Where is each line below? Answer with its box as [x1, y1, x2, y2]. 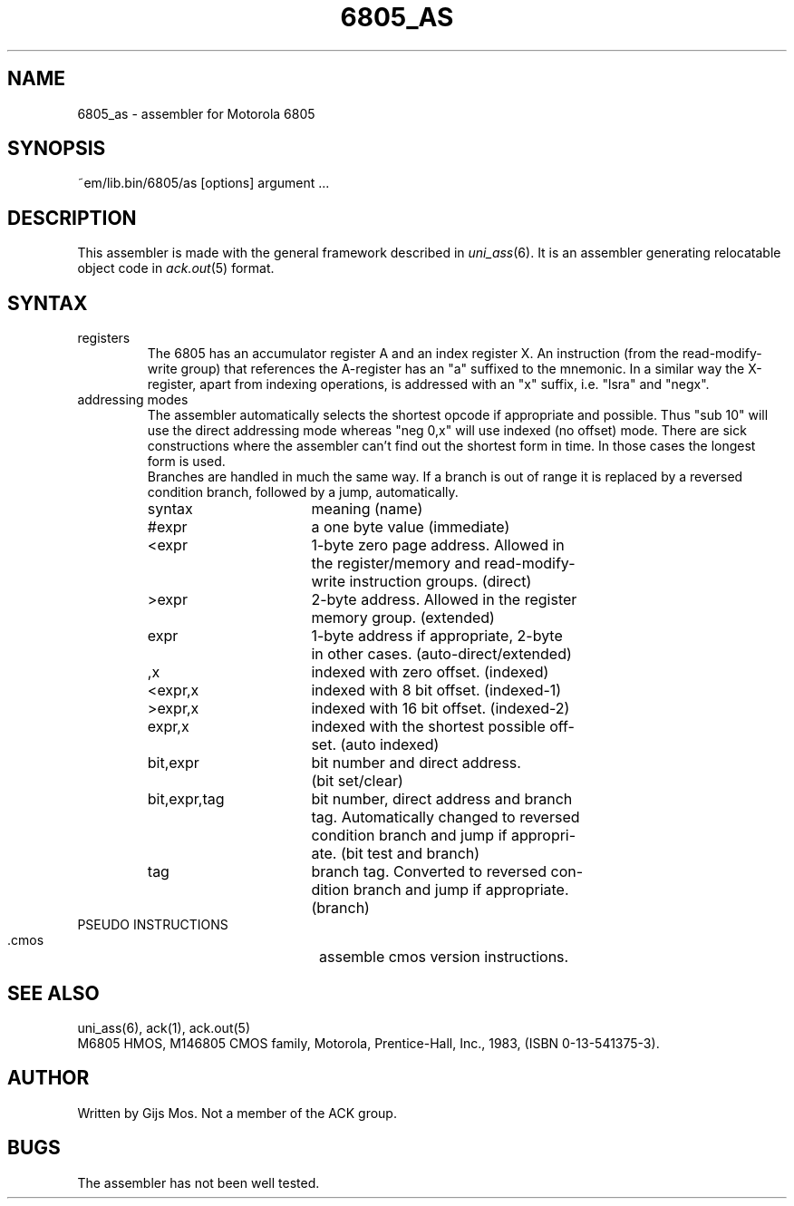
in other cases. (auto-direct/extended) [311, 645, 572, 664]
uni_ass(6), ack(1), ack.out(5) [77, 1019, 250, 1036]
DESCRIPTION [7, 206, 137, 229]
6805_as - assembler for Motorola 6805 [77, 105, 315, 122]
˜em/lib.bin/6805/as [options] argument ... [77, 175, 330, 191]
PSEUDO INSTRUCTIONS [77, 917, 228, 933]
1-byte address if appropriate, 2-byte [311, 627, 563, 646]
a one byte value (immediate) [311, 518, 510, 537]
